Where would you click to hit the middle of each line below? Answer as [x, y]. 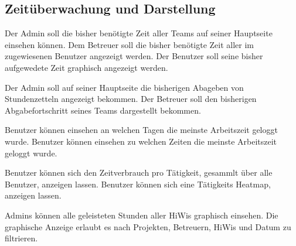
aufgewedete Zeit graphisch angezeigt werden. [86, 67]
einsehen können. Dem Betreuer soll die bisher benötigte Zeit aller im [130, 44]
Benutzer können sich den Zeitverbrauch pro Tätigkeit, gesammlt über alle [139, 172]
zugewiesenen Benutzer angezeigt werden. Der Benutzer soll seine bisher [134, 56]
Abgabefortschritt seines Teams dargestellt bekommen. [103, 110]
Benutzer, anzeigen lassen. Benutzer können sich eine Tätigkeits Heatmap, [138, 184]
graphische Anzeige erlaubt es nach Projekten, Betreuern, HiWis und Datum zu [148, 226]
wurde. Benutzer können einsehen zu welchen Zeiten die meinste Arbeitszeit [141, 141]
